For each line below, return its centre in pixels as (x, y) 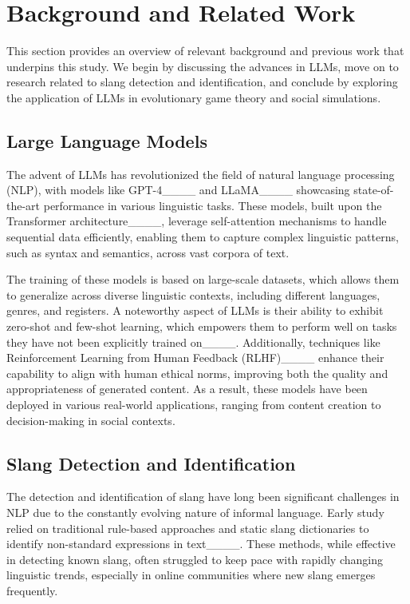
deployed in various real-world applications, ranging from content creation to (194, 405)
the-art (24, 205)
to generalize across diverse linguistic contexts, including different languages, (193, 294)
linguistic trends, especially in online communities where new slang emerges (191, 575)
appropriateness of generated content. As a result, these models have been (187, 389)
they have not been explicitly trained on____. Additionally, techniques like (193, 342)
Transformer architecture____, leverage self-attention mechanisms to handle (197, 221)
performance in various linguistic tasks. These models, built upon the (213, 205)
